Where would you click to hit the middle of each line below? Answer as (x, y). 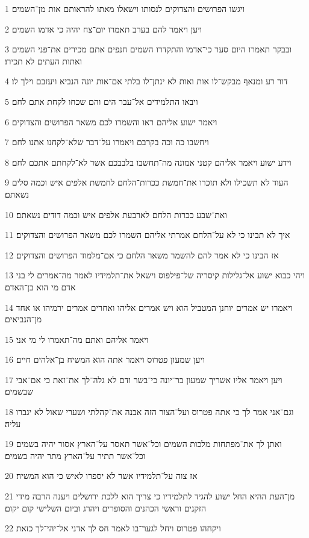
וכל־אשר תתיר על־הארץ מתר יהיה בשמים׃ (75, 455)
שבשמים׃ (19, 391)
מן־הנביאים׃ (23, 319)
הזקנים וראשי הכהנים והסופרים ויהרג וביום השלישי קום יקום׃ (106, 508)
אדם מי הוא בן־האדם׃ (40, 286)
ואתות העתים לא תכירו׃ (44, 61)
